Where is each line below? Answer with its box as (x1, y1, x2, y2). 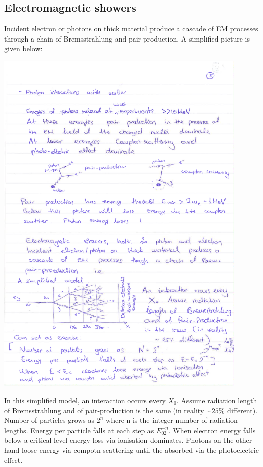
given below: (4, 43, 43, 54)
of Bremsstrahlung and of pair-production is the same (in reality (4, 405, 204, 415)
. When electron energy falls (168, 424, 256, 435)
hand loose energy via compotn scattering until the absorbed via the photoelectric (4, 444, 259, 455)
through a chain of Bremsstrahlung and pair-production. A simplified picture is (4, 33, 250, 44)
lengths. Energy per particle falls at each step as (4, 424, 154, 435)
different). (227, 405, 258, 415)
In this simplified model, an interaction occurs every (4, 395, 166, 405)
